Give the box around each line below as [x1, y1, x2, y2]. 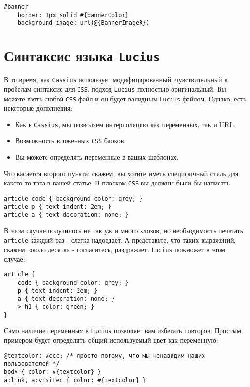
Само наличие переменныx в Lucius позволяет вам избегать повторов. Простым [4, 325, 241, 336]
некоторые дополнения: [4, 103, 73, 113]
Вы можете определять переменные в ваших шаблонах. [15, 152, 179, 162]
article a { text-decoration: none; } [4, 211, 129, 219]
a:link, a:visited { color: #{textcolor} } [4, 376, 146, 384]
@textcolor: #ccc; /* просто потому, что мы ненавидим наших [4, 352, 205, 359]
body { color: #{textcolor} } [4, 368, 101, 375]
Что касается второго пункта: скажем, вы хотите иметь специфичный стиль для [4, 168, 239, 178]
